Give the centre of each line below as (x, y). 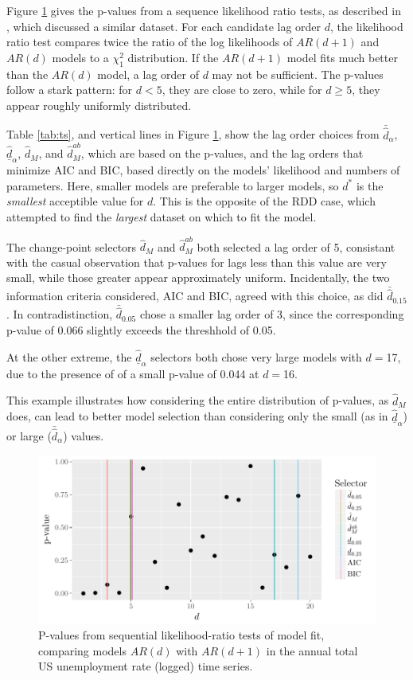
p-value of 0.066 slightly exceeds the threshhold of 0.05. (141, 330)
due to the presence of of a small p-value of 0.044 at (133, 373)
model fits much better (342, 57)
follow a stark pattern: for (70, 90)
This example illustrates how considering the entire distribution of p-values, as (198, 400)
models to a (80, 57)
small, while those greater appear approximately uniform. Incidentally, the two (198, 277)
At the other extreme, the (69, 356)
